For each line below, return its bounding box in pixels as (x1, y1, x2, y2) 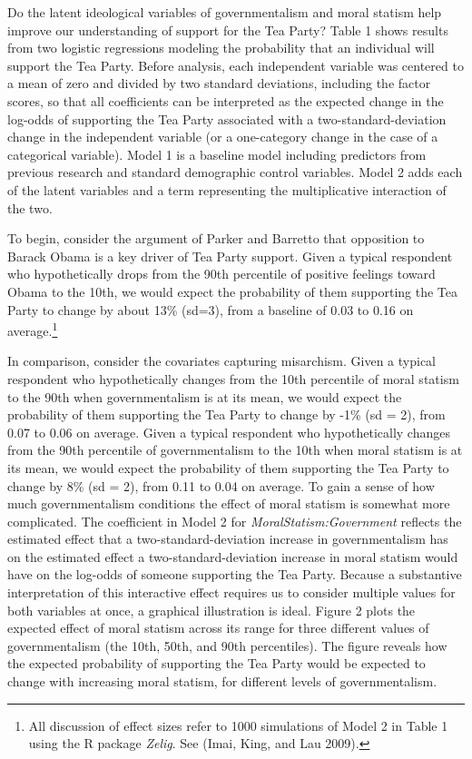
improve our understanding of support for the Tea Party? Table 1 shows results (7, 20, 448, 39)
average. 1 (7, 319, 58, 340)
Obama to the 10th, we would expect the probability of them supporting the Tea (7, 281, 458, 301)
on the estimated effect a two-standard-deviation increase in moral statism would (7, 547, 458, 566)
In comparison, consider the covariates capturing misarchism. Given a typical (7, 351, 436, 370)
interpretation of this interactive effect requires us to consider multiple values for (7, 583, 456, 602)
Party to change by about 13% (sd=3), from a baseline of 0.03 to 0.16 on (7, 300, 414, 319)
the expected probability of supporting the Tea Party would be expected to (7, 654, 426, 673)
